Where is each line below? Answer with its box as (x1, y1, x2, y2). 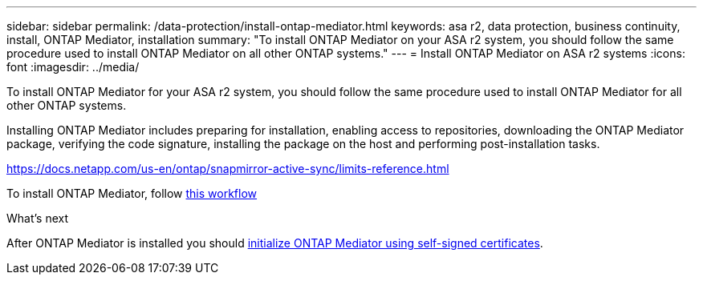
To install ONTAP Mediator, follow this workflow (6, 187, 258, 200)
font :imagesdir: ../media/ (6, 60, 140, 74)
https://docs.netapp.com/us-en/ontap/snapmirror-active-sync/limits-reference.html (6, 162, 449, 175)
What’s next (6, 211, 69, 225)
